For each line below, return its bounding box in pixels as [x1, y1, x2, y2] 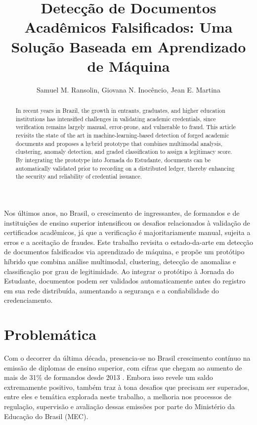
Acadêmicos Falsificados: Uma [24, 17, 233, 37]
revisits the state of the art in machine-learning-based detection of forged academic [15, 131, 229, 140]
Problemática [4, 324, 96, 344]
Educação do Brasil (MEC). [4, 411, 88, 421]
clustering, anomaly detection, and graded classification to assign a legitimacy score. [15, 147, 232, 156]
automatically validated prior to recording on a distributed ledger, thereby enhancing [15, 164, 235, 172]
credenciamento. [4, 295, 53, 305]
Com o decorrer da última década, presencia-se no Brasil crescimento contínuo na [4, 353, 251, 363]
